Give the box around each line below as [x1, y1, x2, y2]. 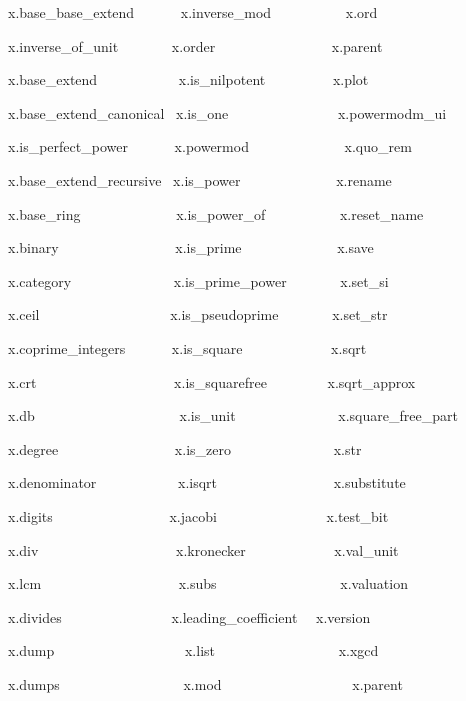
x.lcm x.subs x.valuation [8, 573, 408, 594]
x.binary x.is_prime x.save [8, 237, 374, 258]
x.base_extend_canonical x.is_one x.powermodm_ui [8, 102, 447, 123]
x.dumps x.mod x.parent [8, 673, 403, 694]
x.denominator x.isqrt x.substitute [8, 472, 406, 493]
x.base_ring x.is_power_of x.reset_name [8, 203, 424, 224]
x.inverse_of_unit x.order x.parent [8, 35, 383, 56]
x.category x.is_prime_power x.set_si [8, 270, 389, 291]
